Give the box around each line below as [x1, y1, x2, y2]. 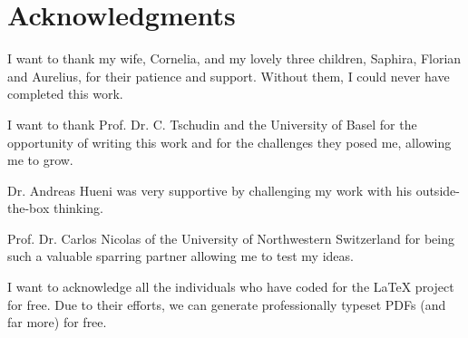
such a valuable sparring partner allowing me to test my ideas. [7, 246, 354, 266]
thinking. [53, 198, 103, 217]
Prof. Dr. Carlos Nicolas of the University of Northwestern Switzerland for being [7, 228, 454, 247]
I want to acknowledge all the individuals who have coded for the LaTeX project [7, 277, 454, 296]
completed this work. [7, 84, 123, 103]
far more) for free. [7, 313, 107, 332]
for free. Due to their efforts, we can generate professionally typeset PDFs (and [7, 295, 446, 314]
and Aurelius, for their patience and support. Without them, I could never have [7, 66, 450, 85]
